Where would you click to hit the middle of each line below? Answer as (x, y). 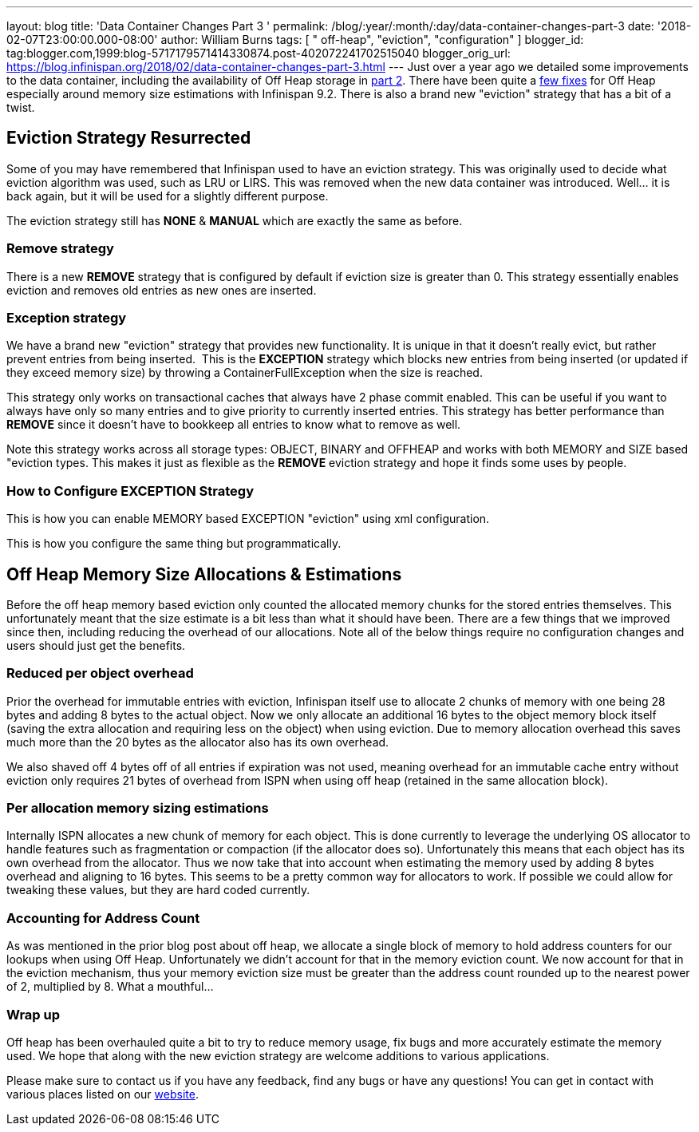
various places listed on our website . (103, 1094)
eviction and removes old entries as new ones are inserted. (162, 290)
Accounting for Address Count (103, 918)
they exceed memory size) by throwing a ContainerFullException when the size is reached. (245, 373)
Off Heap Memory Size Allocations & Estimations (204, 574)
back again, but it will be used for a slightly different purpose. (168, 196)
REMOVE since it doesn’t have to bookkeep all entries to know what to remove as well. (234, 425)
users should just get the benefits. (96, 645)
